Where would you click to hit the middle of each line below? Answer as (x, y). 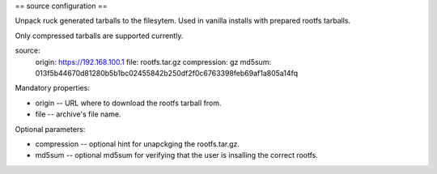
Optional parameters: (50, 129)
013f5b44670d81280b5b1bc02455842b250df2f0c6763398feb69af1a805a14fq (167, 73)
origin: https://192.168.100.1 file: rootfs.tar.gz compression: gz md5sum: (153, 62)
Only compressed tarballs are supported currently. (99, 36)
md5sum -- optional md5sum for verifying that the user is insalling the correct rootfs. (177, 155)
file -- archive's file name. (78, 114)
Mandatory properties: (53, 88)
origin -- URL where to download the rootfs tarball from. (128, 103)
